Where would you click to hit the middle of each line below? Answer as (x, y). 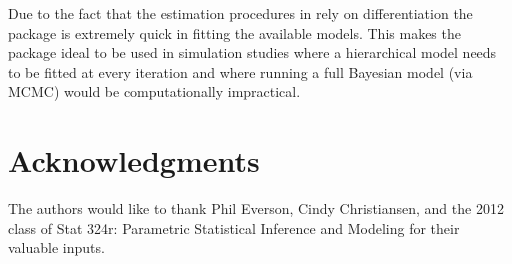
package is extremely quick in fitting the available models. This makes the (234, 32)
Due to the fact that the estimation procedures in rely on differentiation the (240, 13)
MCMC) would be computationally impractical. (154, 91)
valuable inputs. (56, 247)
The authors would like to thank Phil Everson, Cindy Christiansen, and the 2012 (256, 208)
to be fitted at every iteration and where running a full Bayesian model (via (240, 71)
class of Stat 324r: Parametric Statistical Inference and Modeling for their (234, 227)
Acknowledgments (134, 160)
